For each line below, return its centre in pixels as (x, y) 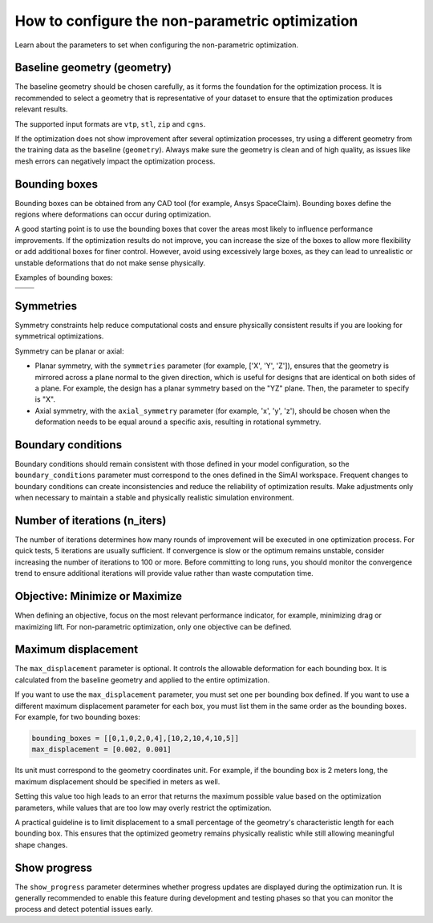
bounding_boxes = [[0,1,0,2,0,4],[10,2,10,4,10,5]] (136, 738)
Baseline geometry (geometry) (93, 68)
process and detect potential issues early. (84, 909)
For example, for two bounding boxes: (77, 717)
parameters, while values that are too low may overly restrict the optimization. (143, 808)
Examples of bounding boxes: (64, 277)
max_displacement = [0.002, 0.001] (101, 749)
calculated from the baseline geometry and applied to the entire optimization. (142, 680)
